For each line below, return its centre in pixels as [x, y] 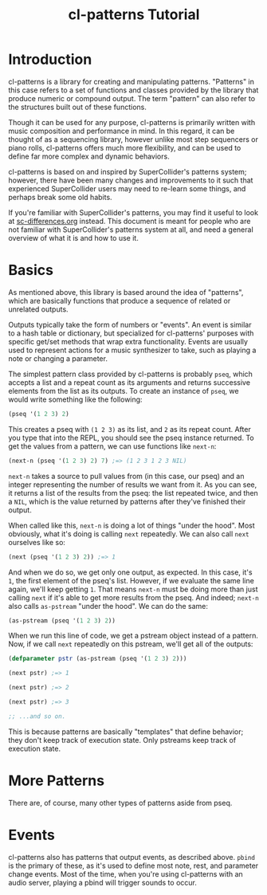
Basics [31, 271]
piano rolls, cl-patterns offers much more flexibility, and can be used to [125, 147]
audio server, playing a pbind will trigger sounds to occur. [102, 882]
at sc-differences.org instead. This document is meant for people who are [130, 221]
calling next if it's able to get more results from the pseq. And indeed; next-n [133, 597]
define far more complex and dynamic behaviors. [89, 156]
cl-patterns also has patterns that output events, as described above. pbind [132, 857]
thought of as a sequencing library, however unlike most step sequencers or [133, 139]
